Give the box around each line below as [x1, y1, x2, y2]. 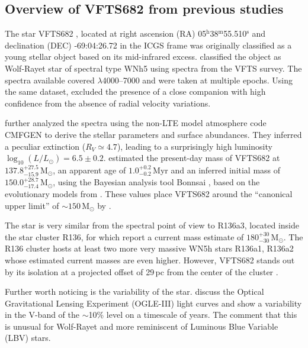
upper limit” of [5, 199, 59, 211]
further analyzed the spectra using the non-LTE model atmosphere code [5, 117, 267, 129]
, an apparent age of [53, 163, 126, 176]
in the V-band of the [5, 308, 80, 321]
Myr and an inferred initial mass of [153, 163, 281, 176]
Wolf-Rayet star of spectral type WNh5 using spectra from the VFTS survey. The [5, 62, 302, 74]
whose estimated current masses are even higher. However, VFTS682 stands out [5, 253, 295, 266]
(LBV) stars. [5, 331, 51, 344]
